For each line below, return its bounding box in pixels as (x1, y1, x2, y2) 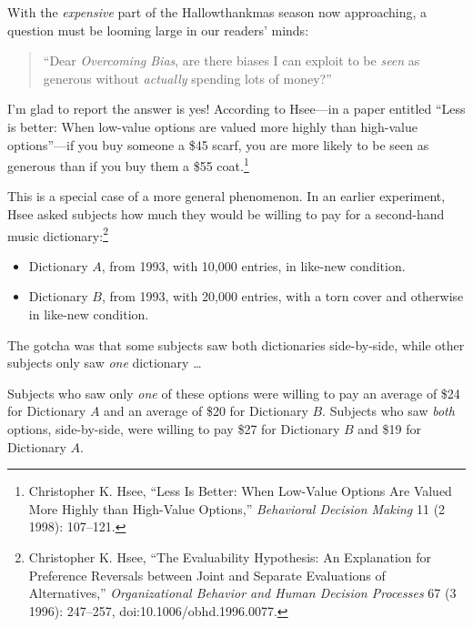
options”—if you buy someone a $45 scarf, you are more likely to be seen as (7, 135, 429, 154)
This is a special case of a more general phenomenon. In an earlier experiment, (7, 187, 446, 206)
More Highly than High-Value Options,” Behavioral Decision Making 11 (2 (28, 499, 446, 518)
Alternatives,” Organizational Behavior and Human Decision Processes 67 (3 (28, 583, 457, 602)
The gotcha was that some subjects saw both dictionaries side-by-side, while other (7, 335, 465, 354)
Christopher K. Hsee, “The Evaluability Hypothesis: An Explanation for (28, 547, 432, 566)
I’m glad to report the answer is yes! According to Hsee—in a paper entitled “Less (7, 99, 466, 118)
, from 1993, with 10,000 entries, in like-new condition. (101, 256, 406, 275)
